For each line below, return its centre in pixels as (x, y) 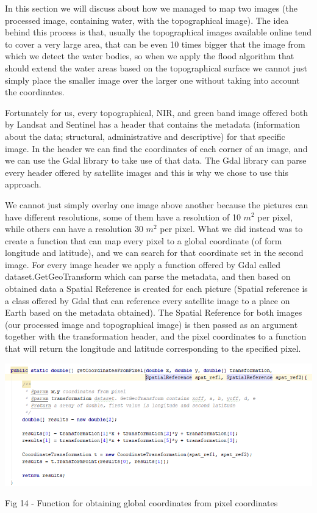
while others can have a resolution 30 (74, 229)
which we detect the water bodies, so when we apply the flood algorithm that (150, 56)
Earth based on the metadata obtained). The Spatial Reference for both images (154, 312)
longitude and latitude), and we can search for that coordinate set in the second (154, 253)
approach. (23, 184)
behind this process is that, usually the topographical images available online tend (158, 32)
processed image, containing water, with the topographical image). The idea (147, 20)
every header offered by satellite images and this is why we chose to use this (147, 172)
